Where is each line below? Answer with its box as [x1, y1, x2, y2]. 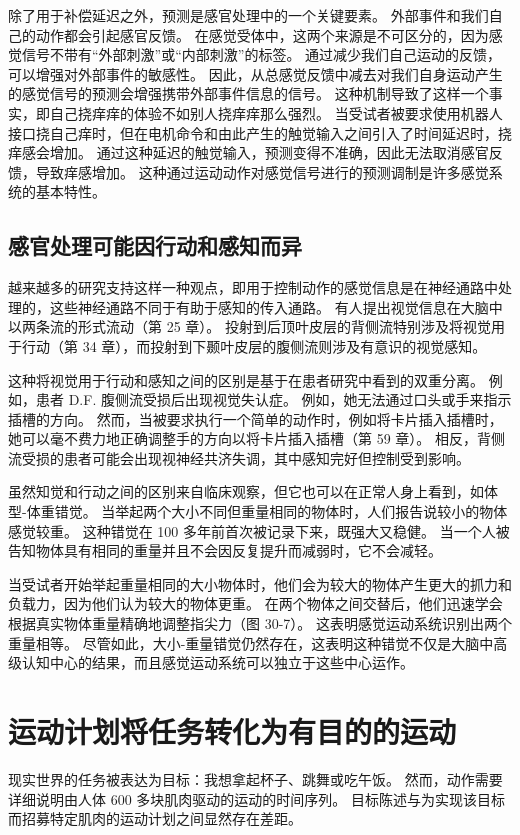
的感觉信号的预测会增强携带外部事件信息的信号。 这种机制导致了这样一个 [8, 83, 489, 104]
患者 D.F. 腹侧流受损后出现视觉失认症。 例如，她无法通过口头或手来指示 [35, 389, 512, 410]
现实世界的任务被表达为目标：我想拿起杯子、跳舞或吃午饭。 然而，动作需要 [8, 768, 503, 789]
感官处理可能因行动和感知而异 [8, 230, 302, 261]
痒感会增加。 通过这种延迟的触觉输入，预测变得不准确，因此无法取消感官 [8, 142, 489, 163]
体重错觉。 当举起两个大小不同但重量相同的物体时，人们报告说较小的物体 [26, 501, 508, 522]
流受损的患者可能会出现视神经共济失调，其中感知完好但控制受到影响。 [8, 447, 470, 468]
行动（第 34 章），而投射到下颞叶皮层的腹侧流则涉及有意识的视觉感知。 [21, 335, 487, 356]
